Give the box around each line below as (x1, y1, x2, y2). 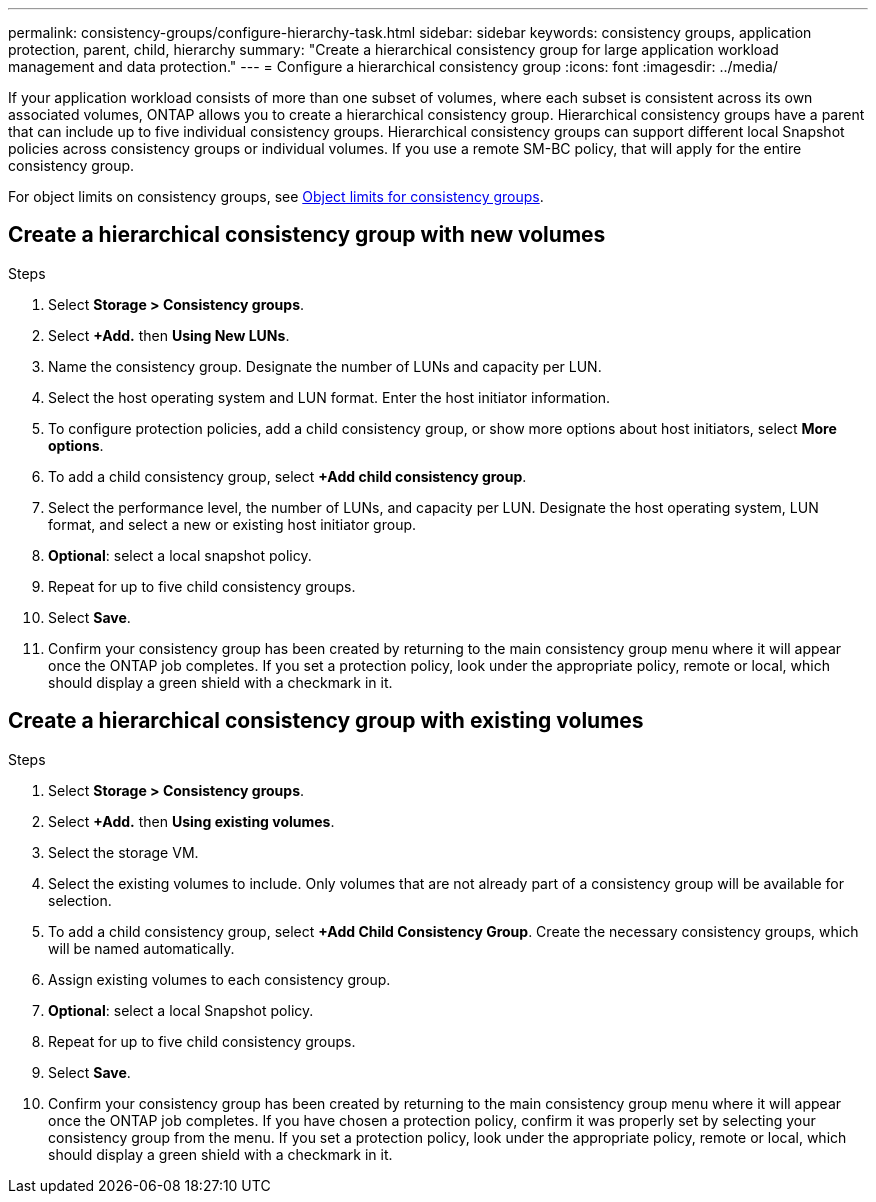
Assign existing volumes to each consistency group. (48, 970, 391, 988)
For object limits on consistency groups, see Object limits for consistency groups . (8, 188, 544, 205)
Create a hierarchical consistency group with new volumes (8, 222, 606, 248)
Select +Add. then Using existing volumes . (48, 812, 335, 830)
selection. (48, 891, 112, 909)
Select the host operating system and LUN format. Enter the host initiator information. (48, 388, 611, 406)
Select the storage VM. (48, 843, 199, 861)
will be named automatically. (48, 939, 235, 957)
